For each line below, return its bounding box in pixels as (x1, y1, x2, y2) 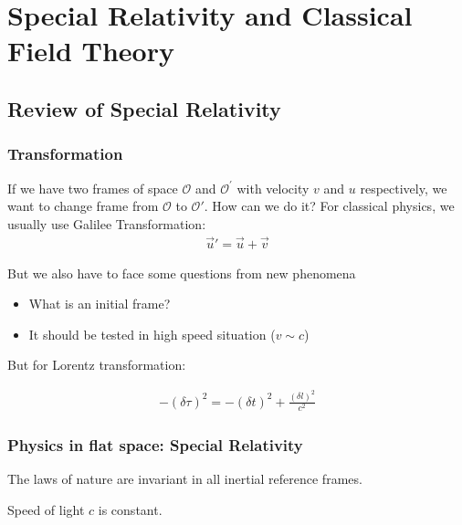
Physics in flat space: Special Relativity (7, 433, 303, 456)
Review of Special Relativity (7, 94, 281, 122)
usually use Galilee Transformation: (7, 214, 206, 233)
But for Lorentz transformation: (7, 355, 186, 374)
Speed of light (7, 499, 85, 519)
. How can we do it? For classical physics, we (204, 196, 455, 215)
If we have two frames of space (7, 178, 178, 197)
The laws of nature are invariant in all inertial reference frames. (7, 469, 362, 488)
